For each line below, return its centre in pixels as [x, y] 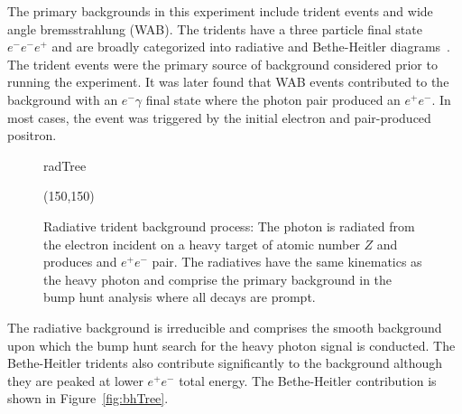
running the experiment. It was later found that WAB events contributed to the [228, 82]
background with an [63, 99]
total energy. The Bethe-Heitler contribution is [308, 380]
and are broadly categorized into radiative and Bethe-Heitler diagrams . [251, 47]
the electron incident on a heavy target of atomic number [202, 244]
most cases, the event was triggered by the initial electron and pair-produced [219, 117]
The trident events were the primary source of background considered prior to [222, 64]
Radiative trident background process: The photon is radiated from [229, 226]
